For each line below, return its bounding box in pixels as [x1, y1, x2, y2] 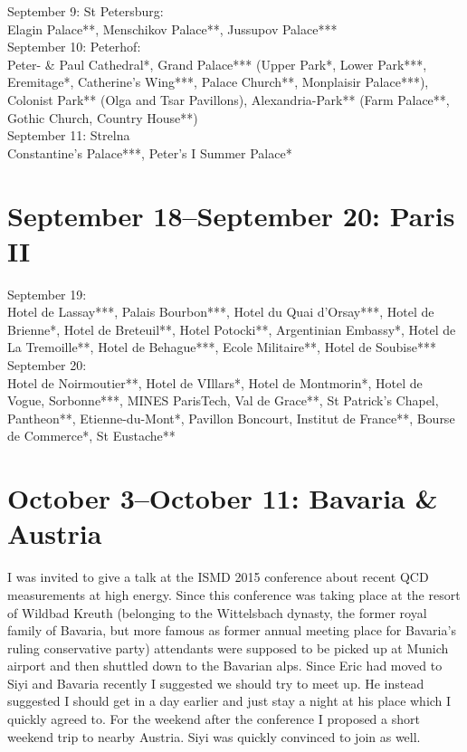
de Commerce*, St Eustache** [7, 426, 176, 445]
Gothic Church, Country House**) [7, 108, 198, 127]
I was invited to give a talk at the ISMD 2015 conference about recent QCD [7, 567, 429, 586]
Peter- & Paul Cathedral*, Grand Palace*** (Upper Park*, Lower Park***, [7, 54, 427, 73]
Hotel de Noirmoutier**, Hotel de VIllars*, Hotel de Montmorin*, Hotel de [7, 373, 423, 392]
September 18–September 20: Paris [7, 196, 455, 233]
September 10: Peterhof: [7, 37, 141, 56]
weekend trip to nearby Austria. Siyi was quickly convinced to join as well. [7, 727, 421, 746]
